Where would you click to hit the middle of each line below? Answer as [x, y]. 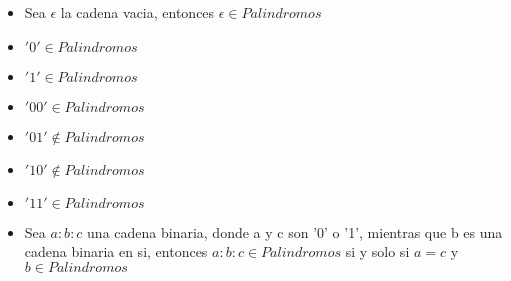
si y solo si [377, 251]
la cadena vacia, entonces [137, 12]
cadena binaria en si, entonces [116, 251]
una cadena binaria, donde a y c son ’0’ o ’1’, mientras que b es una [295, 231]
